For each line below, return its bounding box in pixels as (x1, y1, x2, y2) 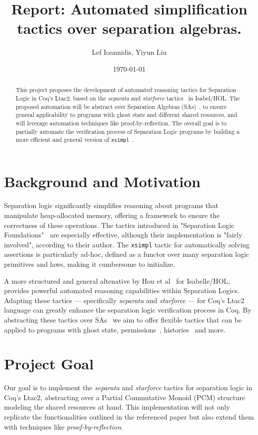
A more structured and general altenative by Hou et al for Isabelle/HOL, (4, 275, 230, 286)
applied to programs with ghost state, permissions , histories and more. (4, 324, 226, 334)
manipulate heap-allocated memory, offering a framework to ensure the (4, 210, 220, 220)
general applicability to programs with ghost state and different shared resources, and (15, 110, 238, 119)
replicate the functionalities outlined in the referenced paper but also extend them (4, 412, 254, 422)
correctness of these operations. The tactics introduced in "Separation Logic (4, 219, 235, 230)
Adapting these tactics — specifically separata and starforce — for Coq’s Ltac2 (4, 295, 245, 305)
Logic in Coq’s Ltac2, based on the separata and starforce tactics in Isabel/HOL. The (15, 94, 240, 102)
